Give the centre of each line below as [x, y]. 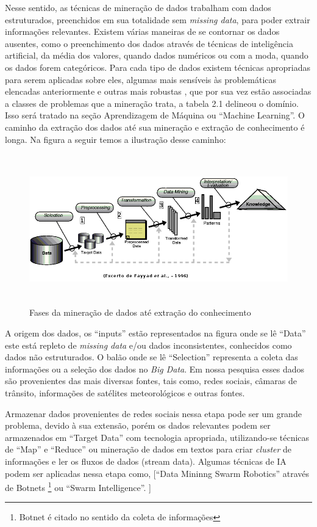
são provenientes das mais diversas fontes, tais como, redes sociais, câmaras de [151, 381]
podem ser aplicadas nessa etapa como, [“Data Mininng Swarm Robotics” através [157, 473]
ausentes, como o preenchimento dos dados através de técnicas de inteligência [149, 43]
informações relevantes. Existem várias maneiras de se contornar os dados [142, 31]
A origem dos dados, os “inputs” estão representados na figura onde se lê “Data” [155, 333]
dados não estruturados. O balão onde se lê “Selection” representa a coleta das [151, 357]
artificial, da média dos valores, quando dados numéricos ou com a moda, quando [157, 55]
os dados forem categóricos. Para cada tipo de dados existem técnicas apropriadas [158, 67]
